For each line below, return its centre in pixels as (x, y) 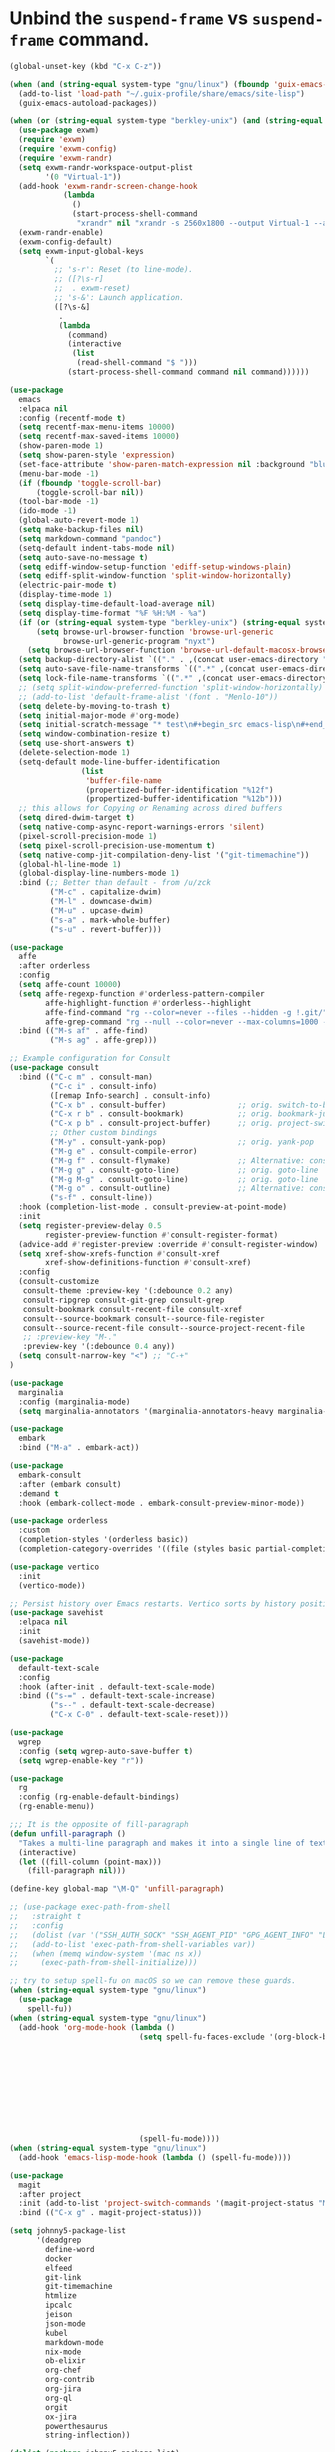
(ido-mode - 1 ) (47, 511)
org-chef (63, 2370)
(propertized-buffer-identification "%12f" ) (179, 790)
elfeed (59, 2268)
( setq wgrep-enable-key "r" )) (81, 1760)
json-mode (65, 2323)
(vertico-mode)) (52, 1585)
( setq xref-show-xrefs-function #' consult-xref (119, 1253)
